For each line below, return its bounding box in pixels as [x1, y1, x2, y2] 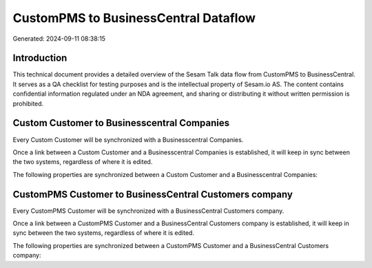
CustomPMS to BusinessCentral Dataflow [12, 10, 256, 25]
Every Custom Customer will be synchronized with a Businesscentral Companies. [12, 135, 244, 144]
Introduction [12, 52, 68, 64]
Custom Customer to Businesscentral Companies [12, 117, 230, 129]
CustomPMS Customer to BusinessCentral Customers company [12, 188, 293, 200]
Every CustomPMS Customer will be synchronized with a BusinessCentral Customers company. [12, 207, 285, 215]
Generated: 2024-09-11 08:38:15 [12, 34, 106, 43]
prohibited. [12, 99, 44, 107]
